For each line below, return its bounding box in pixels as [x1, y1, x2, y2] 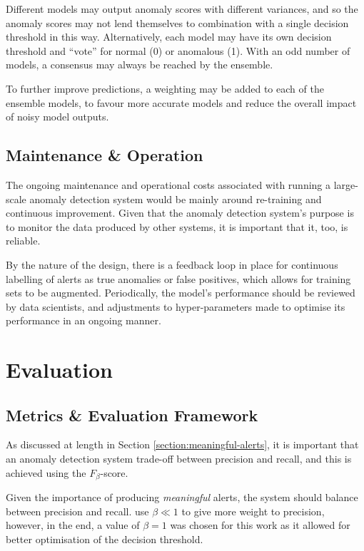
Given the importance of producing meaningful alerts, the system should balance [6, 490, 358, 505]
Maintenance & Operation [6, 144, 203, 166]
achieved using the [6, 465, 86, 480]
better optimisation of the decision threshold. [6, 531, 203, 546]
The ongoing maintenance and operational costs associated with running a [6, 177, 331, 192]
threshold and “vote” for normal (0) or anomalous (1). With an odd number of [6, 43, 350, 58]
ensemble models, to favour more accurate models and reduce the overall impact [6, 95, 357, 110]
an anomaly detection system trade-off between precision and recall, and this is [6, 451, 352, 466]
